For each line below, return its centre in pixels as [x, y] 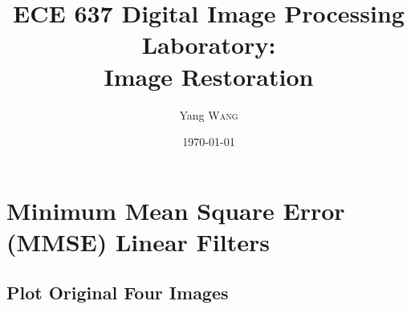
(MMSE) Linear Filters [138, 241]
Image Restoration [209, 76]
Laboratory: [209, 45]
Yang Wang [209, 114]
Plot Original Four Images [118, 293]
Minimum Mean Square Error [176, 210]
